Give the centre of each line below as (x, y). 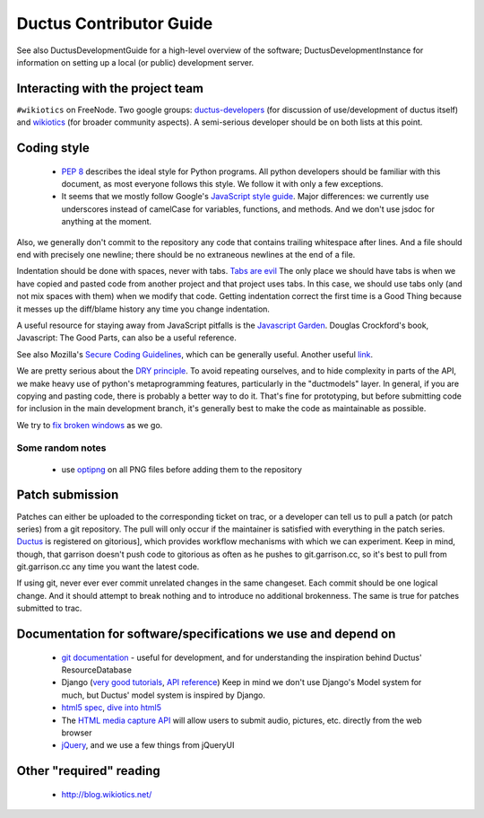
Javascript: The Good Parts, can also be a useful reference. (126, 338)
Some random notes (61, 448)
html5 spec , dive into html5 (111, 708)
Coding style (53, 148)
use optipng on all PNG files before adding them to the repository (181, 469)
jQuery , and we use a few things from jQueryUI (148, 745)
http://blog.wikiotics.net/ (107, 794)
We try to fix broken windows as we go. (90, 425)
